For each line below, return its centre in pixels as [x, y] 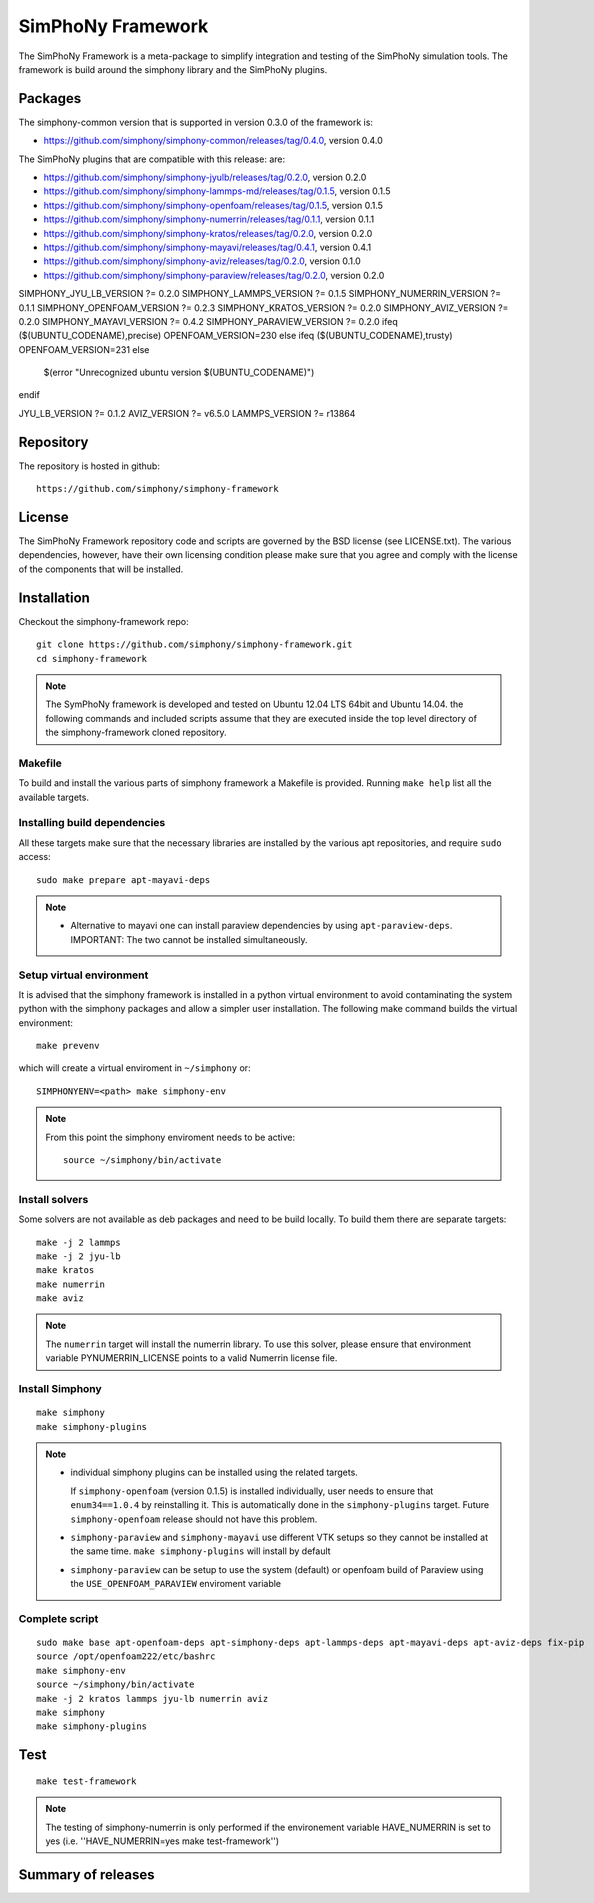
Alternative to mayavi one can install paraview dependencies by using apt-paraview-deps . [261, 926]
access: [34, 857]
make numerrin [70, 1284]
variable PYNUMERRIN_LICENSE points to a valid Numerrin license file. [191, 1358]
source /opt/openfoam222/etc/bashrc [126, 1656]
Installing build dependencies [92, 823]
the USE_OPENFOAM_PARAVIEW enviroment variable [176, 1584]
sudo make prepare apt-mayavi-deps [123, 879]
